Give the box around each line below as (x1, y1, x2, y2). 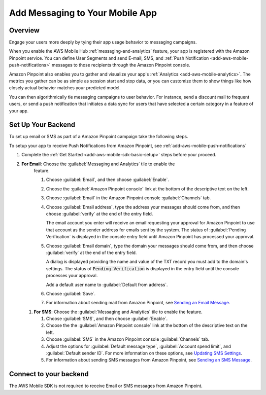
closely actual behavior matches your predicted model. (9, 85, 121, 91)
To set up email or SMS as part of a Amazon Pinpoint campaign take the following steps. (9, 134, 188, 140)
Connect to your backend (9, 370, 89, 378)
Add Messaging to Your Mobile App (9, 7, 157, 18)
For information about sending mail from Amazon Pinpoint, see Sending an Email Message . (46, 300, 231, 306)
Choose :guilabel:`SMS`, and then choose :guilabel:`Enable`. (46, 316, 167, 322)
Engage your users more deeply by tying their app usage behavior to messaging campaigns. (9, 39, 197, 45)
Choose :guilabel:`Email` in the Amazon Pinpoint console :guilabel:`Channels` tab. (46, 195, 211, 201)
